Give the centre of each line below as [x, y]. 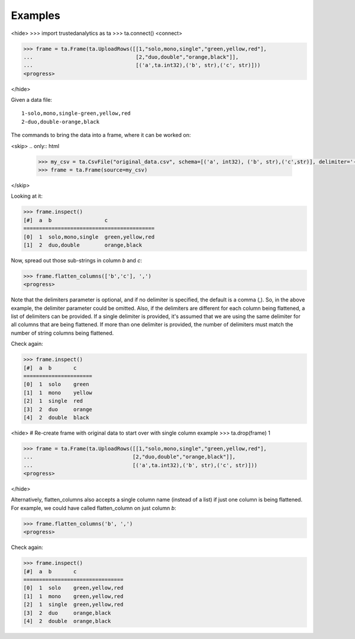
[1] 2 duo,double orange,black [83, 245]
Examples [35, 15]
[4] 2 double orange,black [67, 621]
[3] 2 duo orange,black [67, 613]
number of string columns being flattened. [62, 333]
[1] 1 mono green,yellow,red [73, 596]
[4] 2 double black [56, 417]
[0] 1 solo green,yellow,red [73, 588]
